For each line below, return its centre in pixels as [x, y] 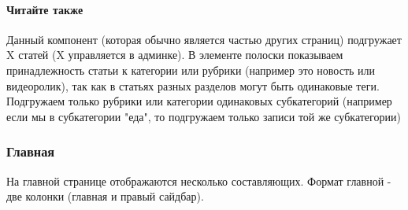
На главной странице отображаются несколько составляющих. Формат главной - [199, 181]
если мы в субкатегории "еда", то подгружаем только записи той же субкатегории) [204, 116]
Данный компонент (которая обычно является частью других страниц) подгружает [204, 39]
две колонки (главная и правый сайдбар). [105, 196]
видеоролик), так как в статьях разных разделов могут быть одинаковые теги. [193, 85]
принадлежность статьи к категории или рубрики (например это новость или [191, 70]
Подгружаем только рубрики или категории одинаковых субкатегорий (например [199, 101]
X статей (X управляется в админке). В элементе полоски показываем [175, 55]
